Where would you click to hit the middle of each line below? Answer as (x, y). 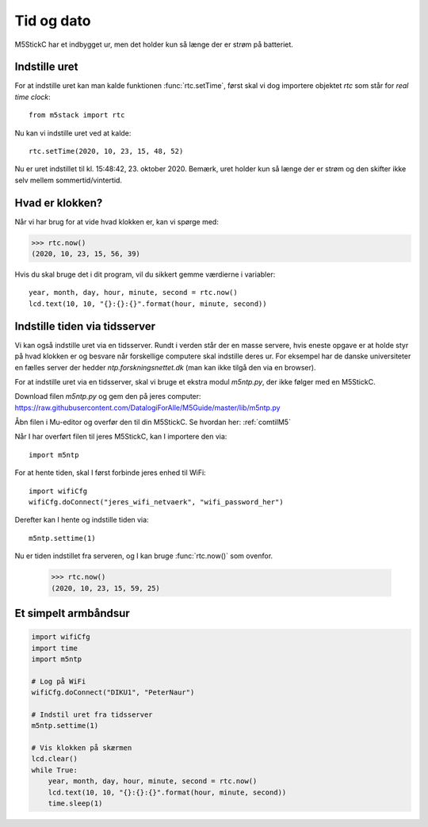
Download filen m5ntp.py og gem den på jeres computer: (108, 396)
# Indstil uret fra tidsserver (92, 714)
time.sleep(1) (75, 804)
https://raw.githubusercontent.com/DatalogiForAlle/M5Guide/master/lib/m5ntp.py (147, 408)
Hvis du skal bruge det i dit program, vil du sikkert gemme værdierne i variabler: (145, 274)
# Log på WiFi (59, 681)
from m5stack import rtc (77, 115)
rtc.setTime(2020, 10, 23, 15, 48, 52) (106, 151)
